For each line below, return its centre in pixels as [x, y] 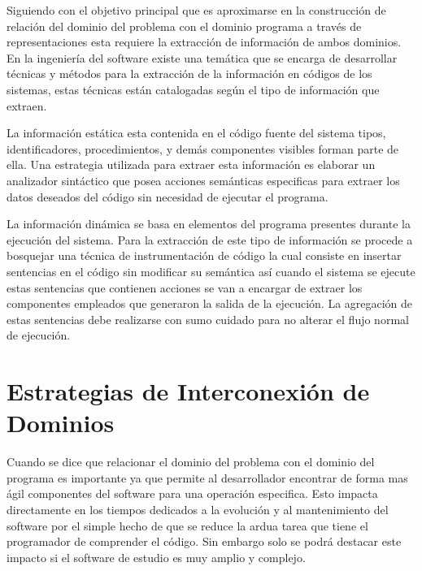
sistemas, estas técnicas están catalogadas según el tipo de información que [193, 89]
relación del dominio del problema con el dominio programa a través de [184, 26]
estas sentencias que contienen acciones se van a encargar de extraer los [185, 287]
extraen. [27, 105]
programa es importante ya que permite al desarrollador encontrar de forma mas [207, 477]
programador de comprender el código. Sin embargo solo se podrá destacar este [204, 541]
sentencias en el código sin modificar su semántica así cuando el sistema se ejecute [211, 271]
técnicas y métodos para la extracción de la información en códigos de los [189, 74]
